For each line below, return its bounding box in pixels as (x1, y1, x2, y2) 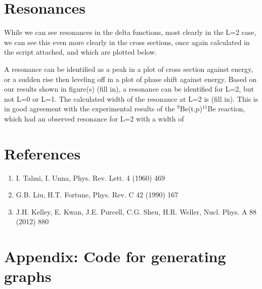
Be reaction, (207, 103, 245, 114)
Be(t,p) (180, 103, 202, 114)
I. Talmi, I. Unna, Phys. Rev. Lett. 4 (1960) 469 (16, 172, 165, 183)
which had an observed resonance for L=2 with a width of (4, 113, 184, 123)
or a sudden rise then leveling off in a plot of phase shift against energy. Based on (4, 73, 257, 84)
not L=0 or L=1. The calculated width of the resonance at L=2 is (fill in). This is (4, 93, 258, 104)
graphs (4, 266, 52, 286)
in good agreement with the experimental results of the (4, 103, 175, 114)
